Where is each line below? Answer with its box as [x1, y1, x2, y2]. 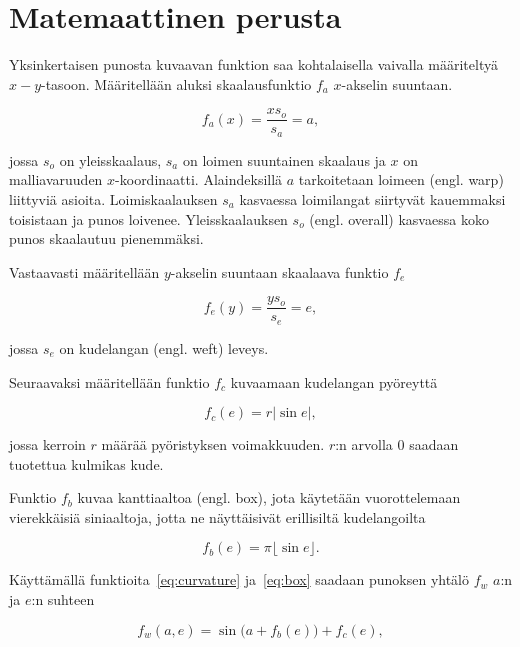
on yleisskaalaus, [59, 149, 162, 170]
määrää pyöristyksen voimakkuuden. [101, 434, 325, 455]
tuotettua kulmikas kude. [9, 453, 164, 474]
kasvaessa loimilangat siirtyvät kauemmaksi [239, 189, 506, 210]
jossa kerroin [9, 434, 86, 455]
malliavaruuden [9, 169, 103, 190]
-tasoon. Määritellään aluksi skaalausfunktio [41, 73, 312, 94]
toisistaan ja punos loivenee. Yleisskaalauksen [9, 208, 288, 229]
